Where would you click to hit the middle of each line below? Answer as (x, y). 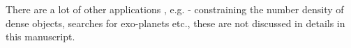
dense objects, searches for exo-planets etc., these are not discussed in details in (175, 23)
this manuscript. (40, 37)
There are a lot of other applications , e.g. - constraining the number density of (175, 9)
